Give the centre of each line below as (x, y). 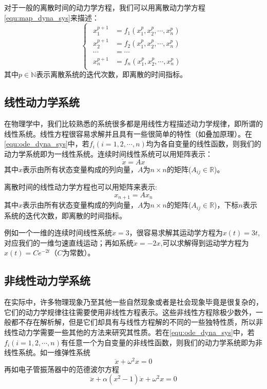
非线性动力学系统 (47, 280)
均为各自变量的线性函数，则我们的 (204, 144)
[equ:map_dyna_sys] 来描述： (52, 17)
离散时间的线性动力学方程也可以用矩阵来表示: (81, 187)
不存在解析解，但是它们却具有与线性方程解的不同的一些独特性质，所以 (137, 322)
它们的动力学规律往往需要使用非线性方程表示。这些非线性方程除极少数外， (130, 312)
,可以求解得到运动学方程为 (205, 242)
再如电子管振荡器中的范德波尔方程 (62, 369)
